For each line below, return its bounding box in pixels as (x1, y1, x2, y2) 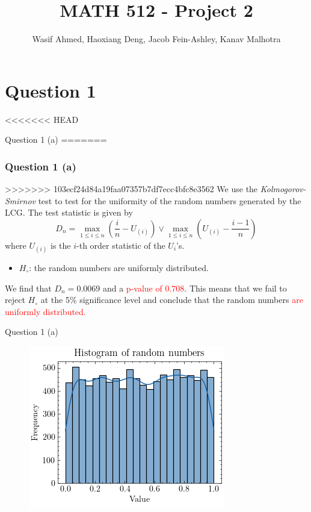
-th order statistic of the (76, 239, 165, 251)
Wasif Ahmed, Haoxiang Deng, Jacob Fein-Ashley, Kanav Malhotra (32, 33, 281, 45)
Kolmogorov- (260, 183, 306, 195)
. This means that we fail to (184, 281, 287, 294)
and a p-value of (102, 281, 162, 294)
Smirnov (5, 194, 35, 207)
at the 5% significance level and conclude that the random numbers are (40, 293, 303, 306)
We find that (5, 281, 52, 294)
